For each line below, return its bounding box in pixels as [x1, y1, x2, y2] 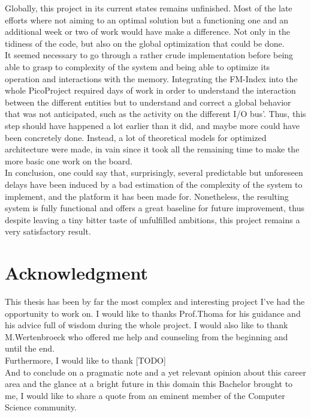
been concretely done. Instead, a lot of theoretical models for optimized [5, 131, 267, 143]
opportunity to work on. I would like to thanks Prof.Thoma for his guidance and [5, 307, 301, 319]
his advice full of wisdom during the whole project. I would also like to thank [5, 319, 288, 331]
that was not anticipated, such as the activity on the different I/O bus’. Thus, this [5, 107, 306, 120]
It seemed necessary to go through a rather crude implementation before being [5, 49, 294, 61]
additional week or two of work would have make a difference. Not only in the [5, 25, 291, 38]
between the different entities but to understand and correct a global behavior [5, 95, 291, 108]
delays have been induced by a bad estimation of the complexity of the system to [5, 178, 303, 190]
